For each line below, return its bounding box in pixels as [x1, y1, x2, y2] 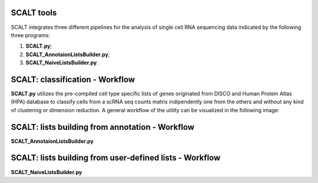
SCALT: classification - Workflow [11, 74, 135, 84]
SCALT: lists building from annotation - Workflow [11, 122, 194, 132]
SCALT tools [11, 8, 57, 18]
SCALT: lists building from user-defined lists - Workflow [11, 153, 221, 163]
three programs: [11, 31, 50, 38]
